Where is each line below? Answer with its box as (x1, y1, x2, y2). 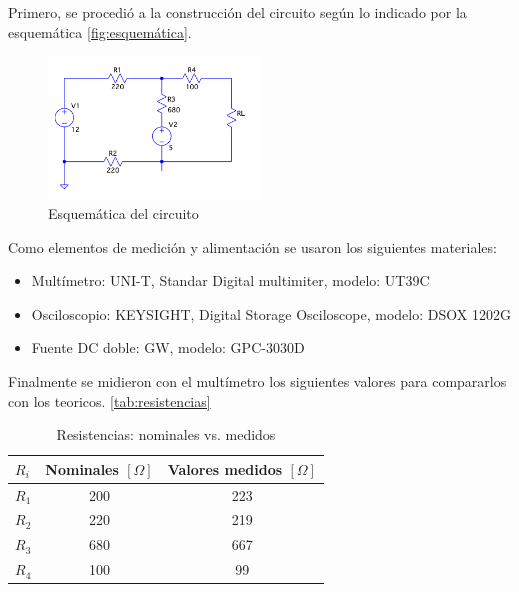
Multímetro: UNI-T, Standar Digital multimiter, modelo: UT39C (31, 270, 430, 291)
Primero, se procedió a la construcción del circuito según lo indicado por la (8, 2, 467, 22)
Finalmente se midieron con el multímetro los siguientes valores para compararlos (8, 370, 507, 391)
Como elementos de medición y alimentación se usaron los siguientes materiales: (8, 236, 497, 257)
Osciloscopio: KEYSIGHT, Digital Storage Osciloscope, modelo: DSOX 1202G (31, 303, 511, 324)
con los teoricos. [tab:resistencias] (8, 390, 211, 411)
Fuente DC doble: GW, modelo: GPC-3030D (31, 337, 305, 358)
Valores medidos (167, 458, 283, 479)
